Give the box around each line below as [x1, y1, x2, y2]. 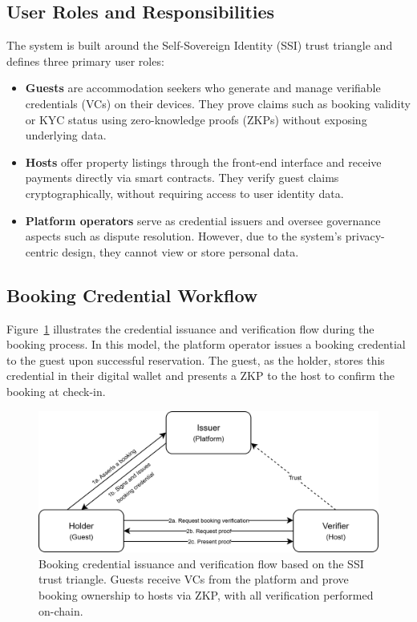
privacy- [345, 228, 385, 244]
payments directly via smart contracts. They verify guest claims [25, 169, 339, 186]
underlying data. [25, 127, 107, 143]
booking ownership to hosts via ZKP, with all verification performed [38, 587, 374, 604]
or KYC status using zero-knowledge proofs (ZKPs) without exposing [25, 111, 367, 127]
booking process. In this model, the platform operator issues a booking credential [6, 336, 406, 353]
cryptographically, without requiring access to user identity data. [25, 184, 344, 201]
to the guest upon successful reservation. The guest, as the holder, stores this [6, 351, 385, 368]
